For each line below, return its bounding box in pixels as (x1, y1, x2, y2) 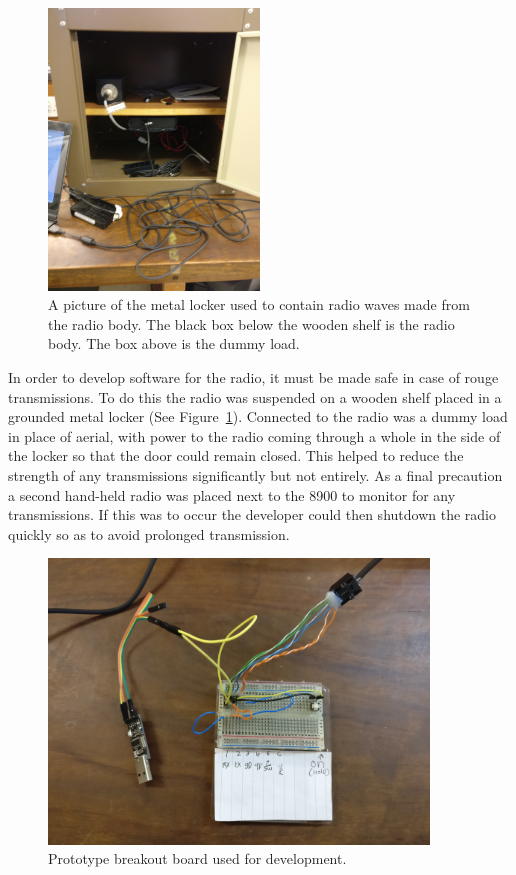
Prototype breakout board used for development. (48, 848, 347, 869)
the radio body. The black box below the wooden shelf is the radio (48, 313, 455, 334)
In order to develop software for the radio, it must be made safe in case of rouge (8, 367, 499, 388)
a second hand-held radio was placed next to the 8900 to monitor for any (8, 484, 456, 505)
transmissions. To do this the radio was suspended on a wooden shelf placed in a (8, 386, 502, 407)
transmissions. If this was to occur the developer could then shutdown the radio (8, 504, 496, 525)
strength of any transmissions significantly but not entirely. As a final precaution (8, 465, 503, 485)
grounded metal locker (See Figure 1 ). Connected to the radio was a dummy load (8, 406, 508, 427)
